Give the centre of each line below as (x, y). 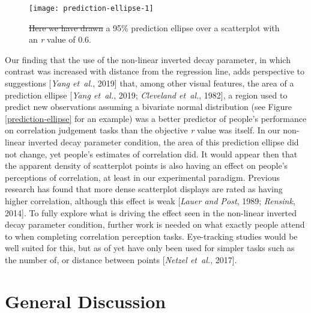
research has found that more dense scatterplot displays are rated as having (144, 189)
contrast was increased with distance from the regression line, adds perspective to (155, 71)
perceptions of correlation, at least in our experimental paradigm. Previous (143, 177)
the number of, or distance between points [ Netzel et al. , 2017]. (121, 259)
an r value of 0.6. (60, 39)
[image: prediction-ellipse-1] (91, 8)
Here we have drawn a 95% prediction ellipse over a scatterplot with (154, 27)
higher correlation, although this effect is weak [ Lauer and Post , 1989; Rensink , (150, 200)
